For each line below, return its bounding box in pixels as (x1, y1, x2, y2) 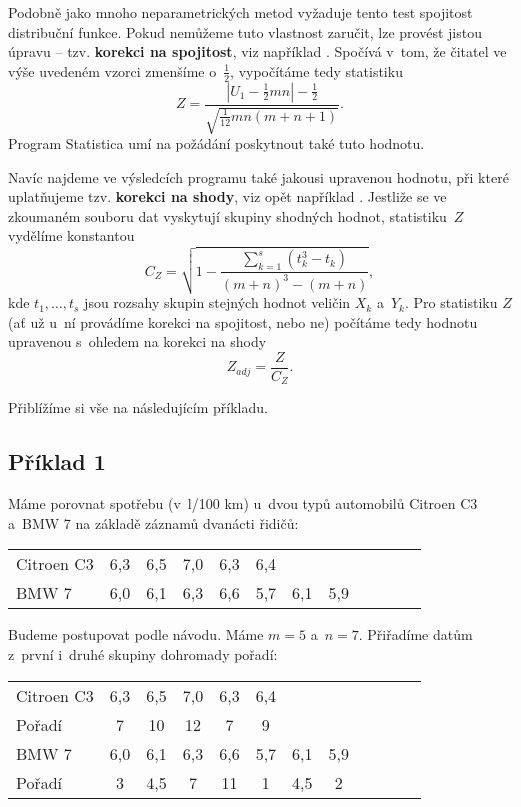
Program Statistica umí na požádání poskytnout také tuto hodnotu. (8, 133, 425, 154)
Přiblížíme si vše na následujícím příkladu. (8, 397, 268, 418)
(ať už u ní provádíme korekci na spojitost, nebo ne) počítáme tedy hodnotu (8, 311, 478, 332)
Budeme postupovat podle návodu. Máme (8, 624, 264, 645)
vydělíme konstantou (8, 225, 135, 246)
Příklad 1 (8, 446, 106, 477)
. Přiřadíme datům (358, 624, 473, 645)
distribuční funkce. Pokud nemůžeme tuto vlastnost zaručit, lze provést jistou (8, 21, 482, 42)
